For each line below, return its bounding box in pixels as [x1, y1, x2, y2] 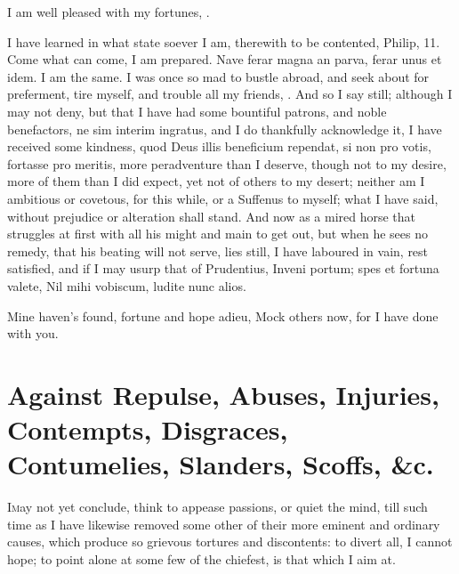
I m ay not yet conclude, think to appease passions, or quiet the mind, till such [7, 497, 428, 516]
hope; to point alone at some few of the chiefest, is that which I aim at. [7, 549, 396, 568]
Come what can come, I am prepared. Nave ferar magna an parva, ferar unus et [7, 50, 442, 69]
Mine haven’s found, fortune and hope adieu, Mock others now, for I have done [7, 306, 439, 325]
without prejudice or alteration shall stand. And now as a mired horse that [7, 206, 416, 225]
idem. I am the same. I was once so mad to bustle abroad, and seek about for [7, 67, 430, 85]
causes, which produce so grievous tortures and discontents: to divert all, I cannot [7, 532, 453, 551]
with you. [7, 324, 59, 343]
